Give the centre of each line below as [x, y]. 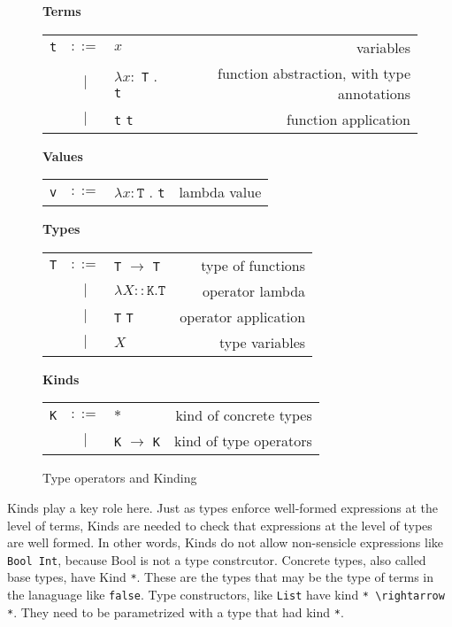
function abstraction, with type [314, 73]
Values [63, 155]
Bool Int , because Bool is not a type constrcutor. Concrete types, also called [217, 559]
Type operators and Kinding [120, 478]
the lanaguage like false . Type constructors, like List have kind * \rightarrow [226, 595]
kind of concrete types [244, 415]
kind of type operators [243, 441]
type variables [263, 342]
